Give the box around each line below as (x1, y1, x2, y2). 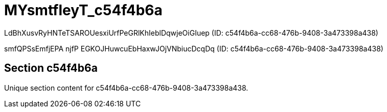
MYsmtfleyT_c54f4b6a (4, 2, 163, 19)
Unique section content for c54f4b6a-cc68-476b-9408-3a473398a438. (4, 83, 248, 92)
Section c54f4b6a (4, 62, 98, 75)
